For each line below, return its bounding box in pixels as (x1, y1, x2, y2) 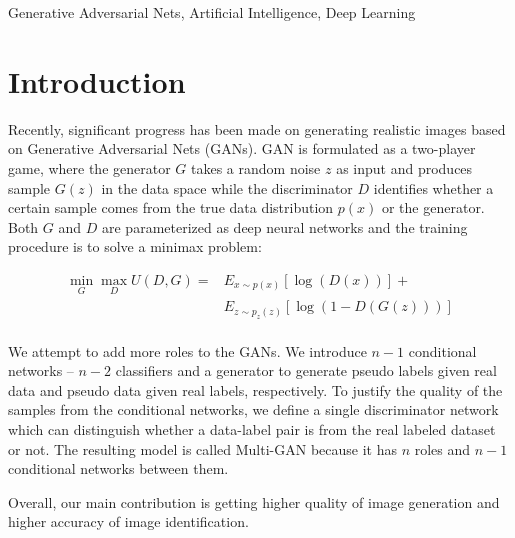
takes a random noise (191, 157, 321, 178)
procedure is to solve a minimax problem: (8, 236, 262, 257)
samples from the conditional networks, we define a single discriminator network (8, 399, 499, 420)
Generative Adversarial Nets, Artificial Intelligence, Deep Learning (8, 2, 416, 22)
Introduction (8, 60, 186, 101)
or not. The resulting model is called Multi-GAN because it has (8, 438, 397, 459)
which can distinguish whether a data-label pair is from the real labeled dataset (8, 418, 496, 439)
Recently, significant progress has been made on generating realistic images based (8, 118, 506, 139)
